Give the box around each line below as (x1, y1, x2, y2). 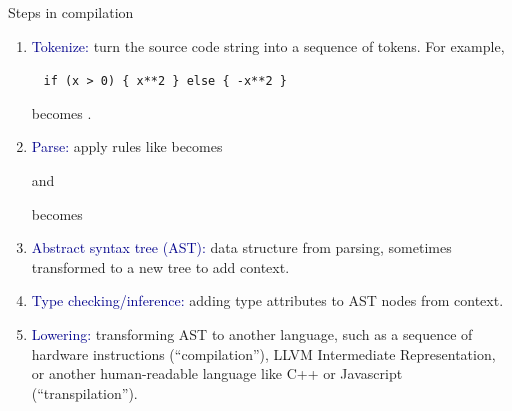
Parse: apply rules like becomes (31, 136, 223, 157)
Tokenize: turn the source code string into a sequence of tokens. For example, (31, 35, 505, 56)
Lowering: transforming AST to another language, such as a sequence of (31, 324, 473, 344)
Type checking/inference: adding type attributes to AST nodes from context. (31, 290, 504, 311)
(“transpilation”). (31, 382, 138, 403)
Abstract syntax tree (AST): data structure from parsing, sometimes (31, 237, 452, 258)
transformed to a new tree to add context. (31, 256, 290, 277)
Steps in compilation (8, 2, 134, 22)
